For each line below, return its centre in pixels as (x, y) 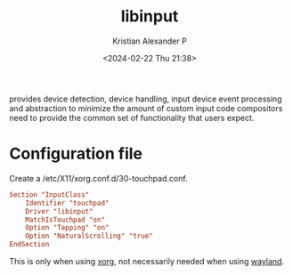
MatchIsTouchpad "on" (65, 220)
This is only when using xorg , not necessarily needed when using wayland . (147, 261)
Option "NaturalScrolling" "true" (89, 236)
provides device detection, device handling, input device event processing (146, 99)
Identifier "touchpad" (67, 203)
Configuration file (76, 154)
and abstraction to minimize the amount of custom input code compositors (146, 108)
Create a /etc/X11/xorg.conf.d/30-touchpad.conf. (99, 178)
